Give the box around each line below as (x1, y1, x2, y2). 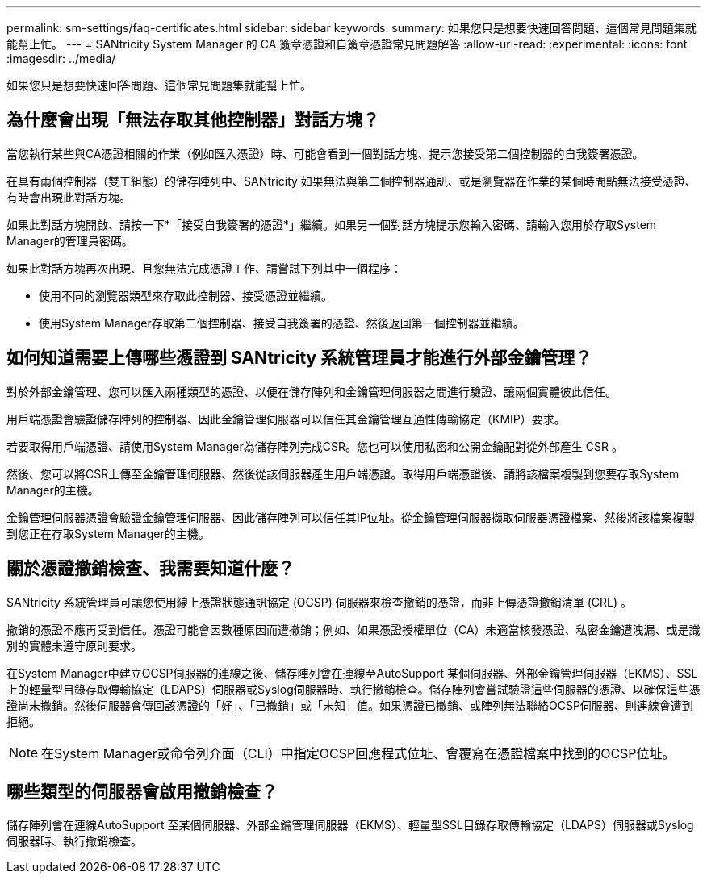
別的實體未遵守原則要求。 (6, 638, 142, 653)
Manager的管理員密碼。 (6, 233, 133, 248)
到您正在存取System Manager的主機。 (6, 526, 210, 540)
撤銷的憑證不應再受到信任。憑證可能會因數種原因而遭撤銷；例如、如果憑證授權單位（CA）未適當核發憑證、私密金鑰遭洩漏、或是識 (6, 622, 701, 636)
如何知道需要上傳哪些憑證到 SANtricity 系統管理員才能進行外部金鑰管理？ (6, 348, 592, 369)
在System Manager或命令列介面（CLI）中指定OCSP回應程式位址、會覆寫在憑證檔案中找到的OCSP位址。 (41, 744, 676, 761)
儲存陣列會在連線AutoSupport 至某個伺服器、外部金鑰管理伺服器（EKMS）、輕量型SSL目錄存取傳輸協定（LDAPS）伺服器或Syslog (6, 818, 694, 832)
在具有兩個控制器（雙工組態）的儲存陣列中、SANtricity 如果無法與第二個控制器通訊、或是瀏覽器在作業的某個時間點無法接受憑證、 (6, 173, 697, 188)
